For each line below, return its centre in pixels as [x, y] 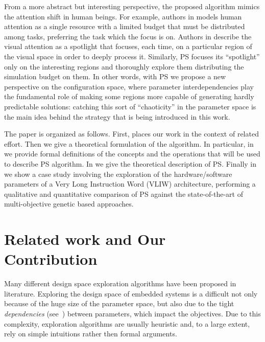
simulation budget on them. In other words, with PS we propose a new [115, 76]
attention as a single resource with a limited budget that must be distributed [125, 26]
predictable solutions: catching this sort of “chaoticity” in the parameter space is [130, 106]
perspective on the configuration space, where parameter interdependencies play [129, 86]
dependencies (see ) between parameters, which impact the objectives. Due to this [132, 313]
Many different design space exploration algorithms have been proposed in [120, 283]
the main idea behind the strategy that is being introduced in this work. [117, 116]
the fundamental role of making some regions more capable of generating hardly [129, 96]
